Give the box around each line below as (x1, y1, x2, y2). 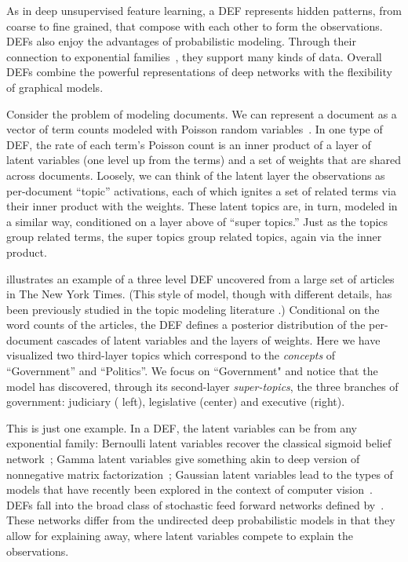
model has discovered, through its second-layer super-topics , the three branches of (6, 378, 399, 394)
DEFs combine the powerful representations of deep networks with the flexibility (6, 64, 392, 80)
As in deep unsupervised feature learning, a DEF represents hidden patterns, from (6, 2, 402, 18)
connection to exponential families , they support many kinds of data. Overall (6, 48, 382, 64)
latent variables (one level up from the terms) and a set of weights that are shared (6, 151, 401, 168)
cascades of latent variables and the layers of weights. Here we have (56, 331, 381, 348)
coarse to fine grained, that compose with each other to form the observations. (6, 17, 383, 34)
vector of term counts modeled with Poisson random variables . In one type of (6, 121, 383, 137)
